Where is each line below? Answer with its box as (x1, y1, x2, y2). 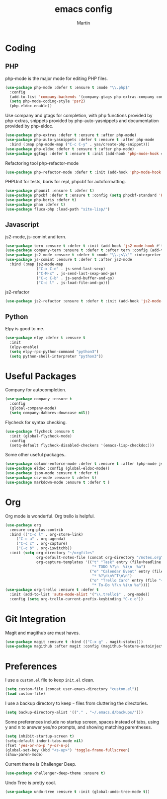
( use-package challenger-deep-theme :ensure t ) (5, 771, 106, 776)
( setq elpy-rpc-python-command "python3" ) (9, 349, 99, 354)
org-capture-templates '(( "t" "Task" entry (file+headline (36, 560, 162, 565)
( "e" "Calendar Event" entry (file (89, 569, 164, 574)
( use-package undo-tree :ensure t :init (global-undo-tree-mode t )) (5, 790, 150, 795)
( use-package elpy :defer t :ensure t (5, 335, 85, 341)
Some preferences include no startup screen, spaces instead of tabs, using (5, 719, 160, 725)
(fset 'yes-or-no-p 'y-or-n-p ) (5, 743, 70, 748)
